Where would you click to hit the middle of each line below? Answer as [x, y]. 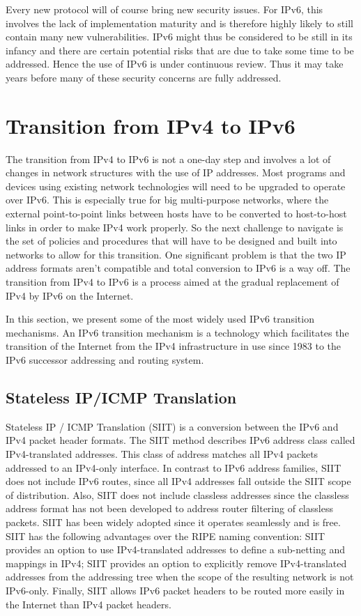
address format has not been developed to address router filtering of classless [169, 508]
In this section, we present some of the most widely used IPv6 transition [160, 319]
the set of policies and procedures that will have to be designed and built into [171, 241]
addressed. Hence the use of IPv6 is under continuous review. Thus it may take [175, 64]
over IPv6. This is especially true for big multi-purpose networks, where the [167, 200]
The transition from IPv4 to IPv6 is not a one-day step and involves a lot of [168, 159]
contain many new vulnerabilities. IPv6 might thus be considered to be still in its [179, 37]
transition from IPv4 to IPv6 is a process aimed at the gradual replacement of [172, 282]
